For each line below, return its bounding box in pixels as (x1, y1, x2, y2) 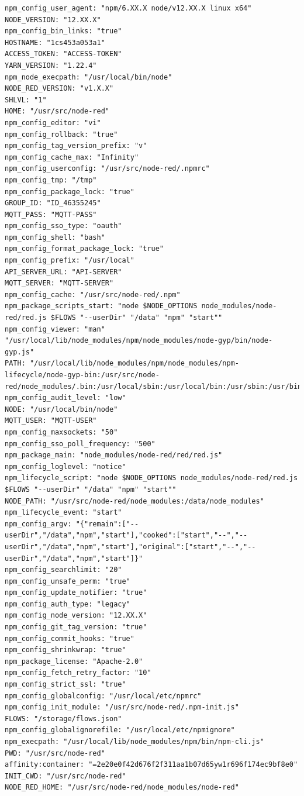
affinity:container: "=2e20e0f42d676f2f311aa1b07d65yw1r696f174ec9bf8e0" (5, 760, 298, 769)
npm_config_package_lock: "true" (5, 187, 134, 196)
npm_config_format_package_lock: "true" (5, 244, 164, 253)
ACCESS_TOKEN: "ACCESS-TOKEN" (5, 50, 122, 58)
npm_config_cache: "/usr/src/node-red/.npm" (5, 290, 181, 299)
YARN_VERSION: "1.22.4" (5, 61, 97, 70)
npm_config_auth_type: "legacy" (5, 599, 130, 608)
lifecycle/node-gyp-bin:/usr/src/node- (5, 371, 160, 379)
